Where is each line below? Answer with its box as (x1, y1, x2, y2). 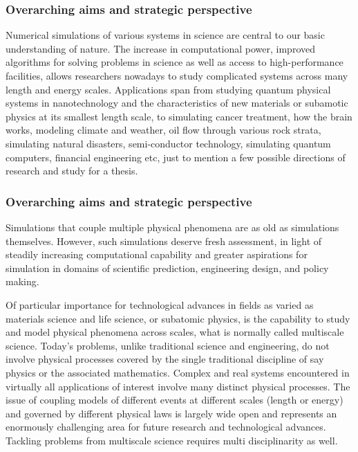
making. (6, 274, 39, 289)
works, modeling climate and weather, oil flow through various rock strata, (6, 123, 321, 137)
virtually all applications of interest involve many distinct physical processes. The (6, 379, 350, 393)
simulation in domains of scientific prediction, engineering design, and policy (6, 260, 329, 275)
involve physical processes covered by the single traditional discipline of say (6, 352, 324, 366)
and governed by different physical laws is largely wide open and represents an (6, 406, 337, 420)
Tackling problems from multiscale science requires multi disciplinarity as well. (6, 433, 338, 447)
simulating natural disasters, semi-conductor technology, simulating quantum (6, 136, 331, 150)
